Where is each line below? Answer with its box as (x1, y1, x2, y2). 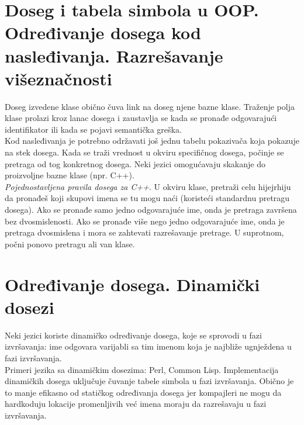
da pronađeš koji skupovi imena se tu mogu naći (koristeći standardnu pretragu (5, 192, 290, 204)
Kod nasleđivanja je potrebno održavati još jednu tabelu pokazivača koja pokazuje (5, 134, 299, 147)
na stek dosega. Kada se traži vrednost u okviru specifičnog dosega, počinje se (5, 146, 284, 158)
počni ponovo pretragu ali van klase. (5, 237, 135, 250)
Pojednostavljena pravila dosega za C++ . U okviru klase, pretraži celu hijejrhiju (5, 180, 291, 192)
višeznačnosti (5, 66, 112, 90)
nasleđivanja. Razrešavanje (5, 43, 223, 67)
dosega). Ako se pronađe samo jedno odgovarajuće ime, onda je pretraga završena (5, 203, 297, 216)
